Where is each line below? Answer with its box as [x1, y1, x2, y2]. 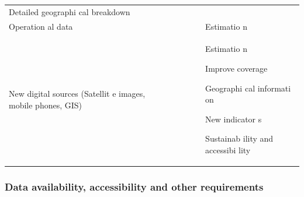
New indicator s [205, 112, 262, 125]
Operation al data [9, 20, 73, 32]
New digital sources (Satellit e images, [9, 87, 146, 100]
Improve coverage [205, 62, 268, 75]
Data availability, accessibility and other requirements [5, 180, 264, 194]
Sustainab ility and [205, 132, 274, 145]
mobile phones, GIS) [9, 99, 82, 111]
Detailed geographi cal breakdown [9, 5, 130, 17]
